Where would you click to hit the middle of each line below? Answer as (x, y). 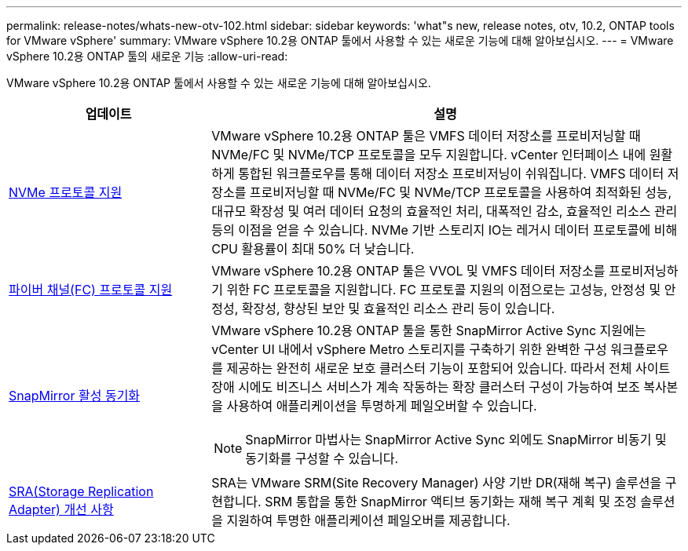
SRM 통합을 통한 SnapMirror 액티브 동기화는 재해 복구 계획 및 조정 (451, 502)
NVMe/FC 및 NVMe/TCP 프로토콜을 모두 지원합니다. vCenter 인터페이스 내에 (429, 155)
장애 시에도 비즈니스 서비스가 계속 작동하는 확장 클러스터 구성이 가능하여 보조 (426, 387)
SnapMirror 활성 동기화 (75, 396)
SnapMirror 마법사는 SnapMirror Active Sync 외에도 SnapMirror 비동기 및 (456, 440)
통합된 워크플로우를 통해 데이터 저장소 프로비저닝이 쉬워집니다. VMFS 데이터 (451, 173)
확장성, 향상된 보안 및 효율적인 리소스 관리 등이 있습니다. (398, 308)
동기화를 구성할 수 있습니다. (322, 458)
